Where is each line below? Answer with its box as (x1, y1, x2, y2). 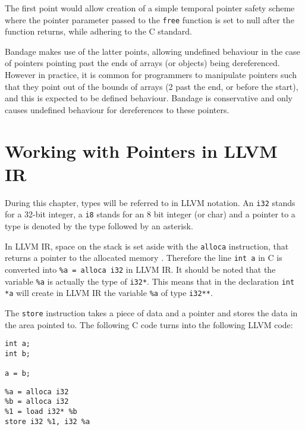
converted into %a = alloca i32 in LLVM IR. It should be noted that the (5, 263, 276, 275)
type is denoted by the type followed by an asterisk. (5, 220, 193, 232)
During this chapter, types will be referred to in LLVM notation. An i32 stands (5, 196, 295, 208)
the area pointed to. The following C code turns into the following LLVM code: (5, 318, 293, 331)
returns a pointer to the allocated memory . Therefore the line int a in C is (5, 251, 282, 264)
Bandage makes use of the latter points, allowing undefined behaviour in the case (5, 45, 300, 57)
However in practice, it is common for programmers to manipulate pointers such (5, 68, 297, 81)
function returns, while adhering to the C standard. (5, 25, 192, 38)
